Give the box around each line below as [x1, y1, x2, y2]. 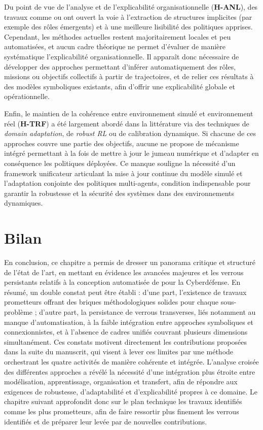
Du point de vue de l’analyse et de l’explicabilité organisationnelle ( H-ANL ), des [4, 2, 258, 12]
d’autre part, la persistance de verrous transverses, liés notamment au [39, 306, 256, 317]
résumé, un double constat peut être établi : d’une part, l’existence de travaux [4, 286, 247, 297]
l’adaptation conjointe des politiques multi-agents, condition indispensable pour [4, 178, 251, 188]
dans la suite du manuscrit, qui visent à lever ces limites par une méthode [4, 346, 234, 357]
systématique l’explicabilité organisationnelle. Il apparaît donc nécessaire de [4, 51, 239, 61]
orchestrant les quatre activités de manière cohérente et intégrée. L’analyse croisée [4, 356, 259, 367]
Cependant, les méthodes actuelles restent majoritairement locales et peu [4, 31, 231, 42]
